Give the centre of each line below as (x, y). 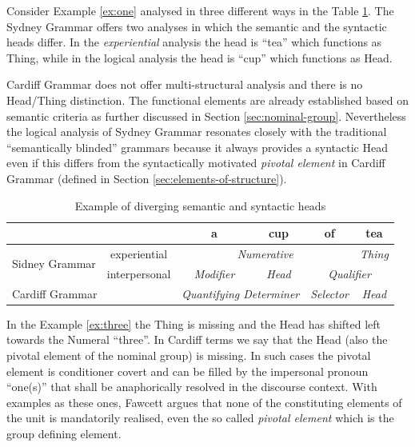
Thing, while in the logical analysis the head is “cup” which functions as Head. (200, 57)
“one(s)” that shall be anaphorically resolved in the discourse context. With (192, 387)
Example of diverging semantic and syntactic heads (200, 205)
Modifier (214, 273)
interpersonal (139, 273)
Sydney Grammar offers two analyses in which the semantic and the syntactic (197, 26)
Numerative (265, 253)
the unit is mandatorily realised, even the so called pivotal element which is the (200, 418)
